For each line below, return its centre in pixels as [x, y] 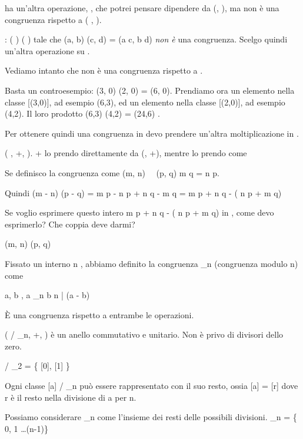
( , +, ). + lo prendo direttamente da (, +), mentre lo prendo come [126, 153]
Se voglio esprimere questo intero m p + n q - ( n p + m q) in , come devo [139, 212]
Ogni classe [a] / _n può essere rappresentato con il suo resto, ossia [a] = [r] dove [151, 386]
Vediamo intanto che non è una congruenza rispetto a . [104, 70]
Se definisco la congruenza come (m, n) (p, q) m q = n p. [112, 172]
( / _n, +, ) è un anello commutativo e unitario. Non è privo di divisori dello [144, 334]
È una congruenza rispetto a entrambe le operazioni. [99, 314]
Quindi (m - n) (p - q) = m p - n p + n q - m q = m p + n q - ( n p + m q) [143, 192]
